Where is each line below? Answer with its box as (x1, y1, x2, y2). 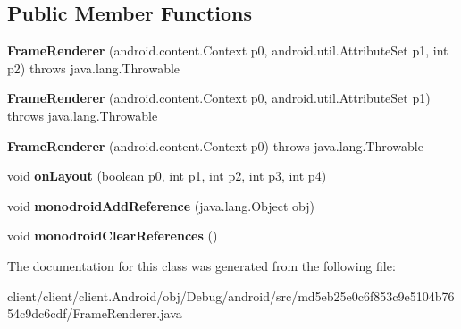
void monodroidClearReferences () (7, 226, 218, 245)
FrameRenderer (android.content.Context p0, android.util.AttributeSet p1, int (7, 41, 448, 60)
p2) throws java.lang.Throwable (7, 58, 180, 77)
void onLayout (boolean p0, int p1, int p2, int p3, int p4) (7, 166, 327, 185)
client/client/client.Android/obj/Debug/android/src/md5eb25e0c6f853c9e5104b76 (7, 286, 455, 305)
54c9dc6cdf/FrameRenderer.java (7, 304, 182, 323)
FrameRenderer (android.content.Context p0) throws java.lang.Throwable (7, 136, 423, 155)
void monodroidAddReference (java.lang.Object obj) (7, 196, 315, 215)
